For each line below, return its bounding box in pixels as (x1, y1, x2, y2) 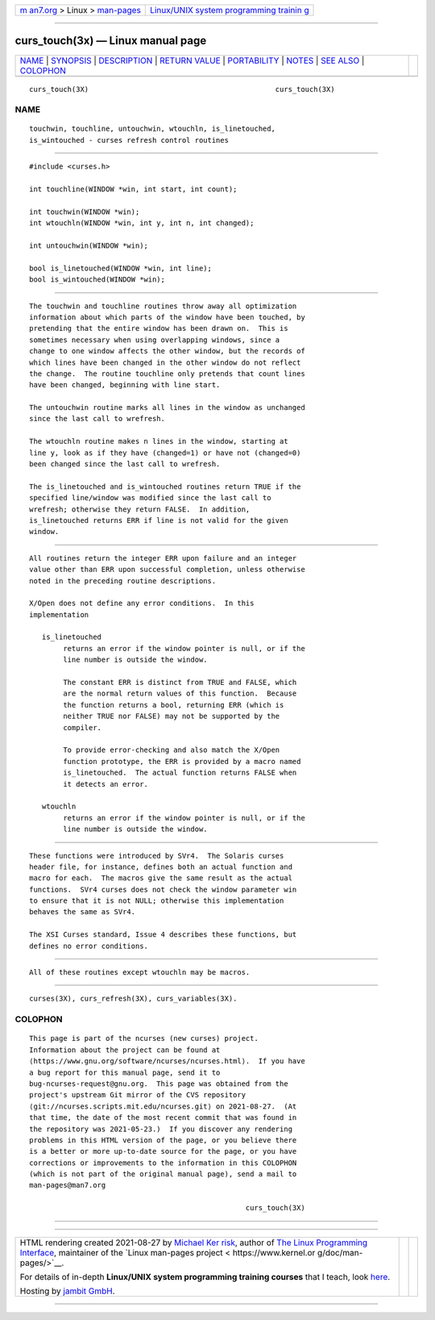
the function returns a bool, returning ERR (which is (63, 700, 284, 709)
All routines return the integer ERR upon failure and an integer (29, 553, 297, 562)
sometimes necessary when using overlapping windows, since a (29, 335, 280, 345)
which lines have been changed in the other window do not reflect (29, 357, 301, 367)
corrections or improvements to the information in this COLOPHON (29, 1158, 297, 1168)
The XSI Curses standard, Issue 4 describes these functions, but (29, 930, 297, 939)
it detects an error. (63, 779, 149, 788)
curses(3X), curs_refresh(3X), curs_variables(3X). (29, 994, 238, 1004)
